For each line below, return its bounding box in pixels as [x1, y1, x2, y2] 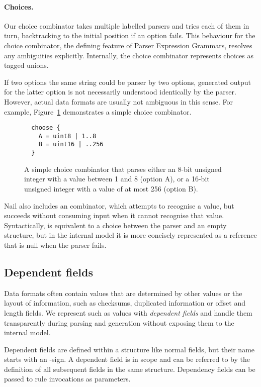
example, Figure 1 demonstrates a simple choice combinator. [4, 106, 192, 117]
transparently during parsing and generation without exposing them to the [4, 317, 234, 328]
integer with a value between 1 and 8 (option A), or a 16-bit [24, 173, 210, 184]
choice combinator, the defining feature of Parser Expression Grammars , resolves [4, 40, 252, 50]
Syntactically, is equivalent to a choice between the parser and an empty [4, 220, 227, 230]
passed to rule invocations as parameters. [4, 373, 131, 384]
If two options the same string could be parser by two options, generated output [4, 76, 251, 87]
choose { [31, 124, 60, 132]
